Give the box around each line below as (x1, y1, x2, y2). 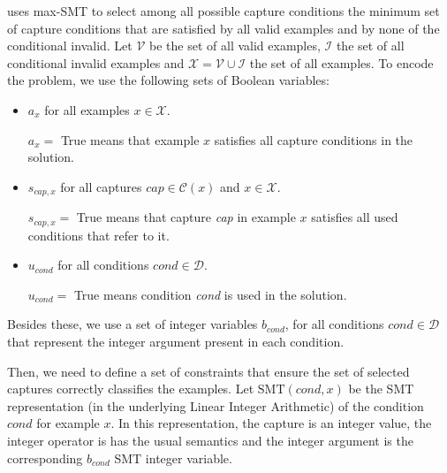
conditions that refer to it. (27, 225, 170, 244)
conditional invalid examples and (7, 53, 185, 72)
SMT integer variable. (114, 448, 232, 467)
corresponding (7, 448, 83, 467)
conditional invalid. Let (7, 36, 133, 55)
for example (36, 414, 100, 432)
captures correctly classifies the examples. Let (7, 379, 254, 398)
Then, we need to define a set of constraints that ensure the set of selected (7, 362, 410, 380)
